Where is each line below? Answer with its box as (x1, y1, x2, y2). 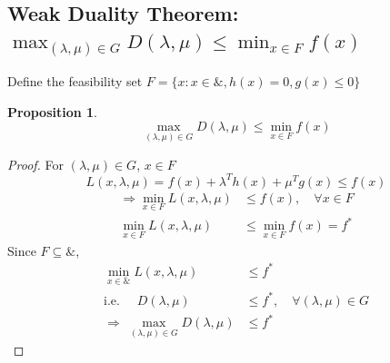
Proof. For (7, 154, 65, 173)
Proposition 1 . (7, 102, 97, 121)
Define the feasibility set (7, 72, 143, 91)
